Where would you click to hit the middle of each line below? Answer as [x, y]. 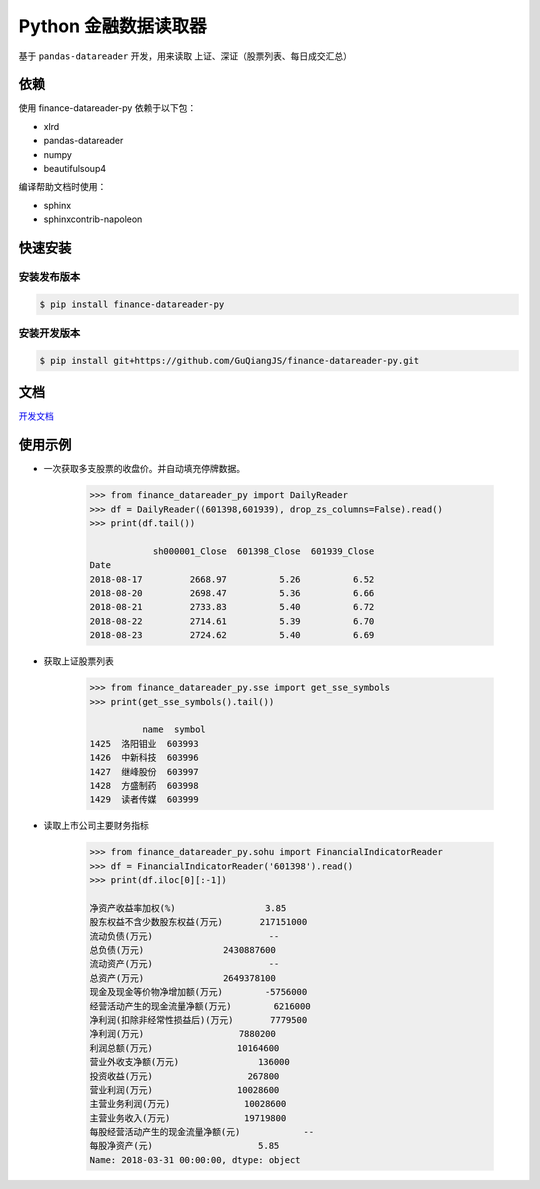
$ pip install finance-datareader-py [132, 304]
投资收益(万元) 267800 [184, 1076]
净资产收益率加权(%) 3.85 [188, 908]
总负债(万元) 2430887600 [183, 949]
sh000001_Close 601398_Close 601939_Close [263, 551]
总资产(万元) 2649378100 [183, 978]
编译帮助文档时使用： [62, 187]
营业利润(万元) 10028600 [184, 1089]
